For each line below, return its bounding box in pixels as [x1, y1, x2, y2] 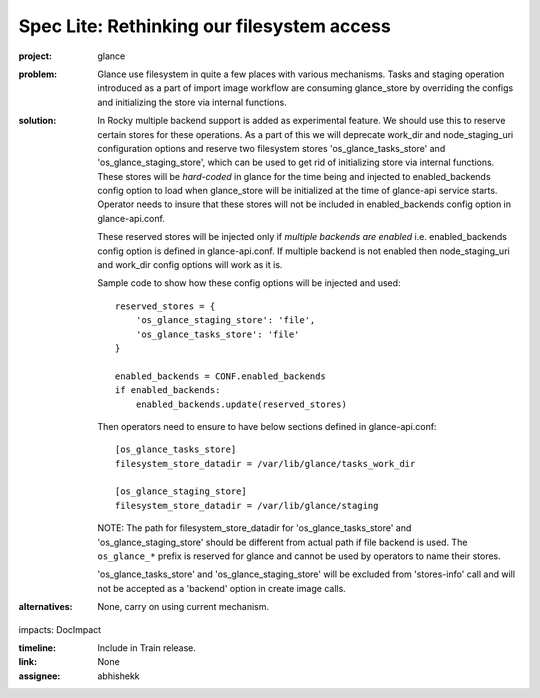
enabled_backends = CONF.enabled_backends [115, 370, 327, 382]
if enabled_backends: [115, 385, 221, 396]
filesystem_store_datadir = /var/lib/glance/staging [115, 500, 379, 511]
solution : [18, 115, 57, 127]
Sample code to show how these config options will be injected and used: [97, 277, 401, 289]
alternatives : [18, 601, 74, 613]
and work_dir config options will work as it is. [97, 259, 283, 271]
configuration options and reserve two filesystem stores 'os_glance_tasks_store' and [97, 142, 446, 154]
